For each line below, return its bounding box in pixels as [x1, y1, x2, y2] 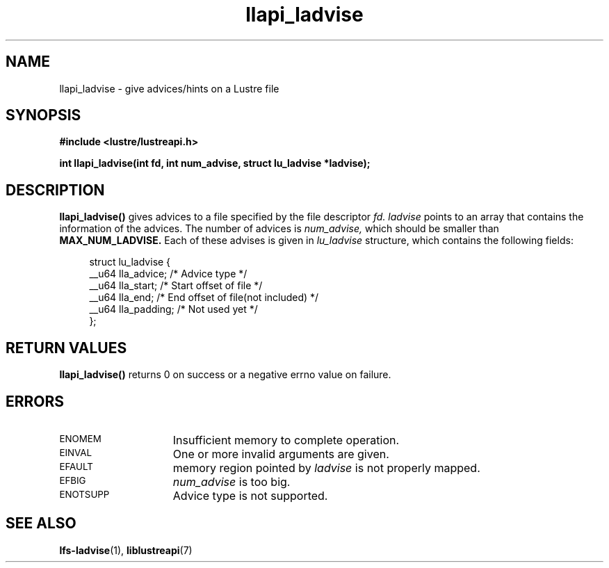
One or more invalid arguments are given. [172, 446, 389, 461]
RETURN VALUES [6, 339, 127, 357]
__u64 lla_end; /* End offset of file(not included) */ [89, 291, 319, 304]
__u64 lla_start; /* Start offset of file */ [89, 279, 263, 292]
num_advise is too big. [172, 474, 291, 489]
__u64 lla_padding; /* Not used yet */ [89, 303, 258, 316]
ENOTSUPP [59, 488, 110, 500]
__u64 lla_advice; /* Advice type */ [89, 268, 247, 280]
